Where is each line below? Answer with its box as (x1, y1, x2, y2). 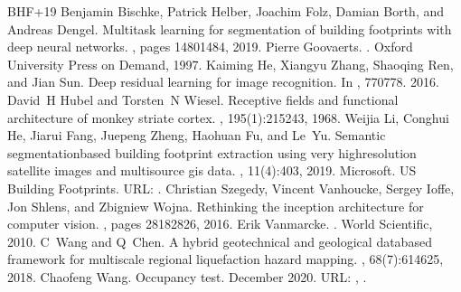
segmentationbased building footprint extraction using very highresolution (7, 143, 417, 162)
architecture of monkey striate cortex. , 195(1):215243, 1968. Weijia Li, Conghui (7, 108, 449, 127)
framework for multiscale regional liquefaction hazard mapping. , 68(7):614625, (7, 250, 444, 268)
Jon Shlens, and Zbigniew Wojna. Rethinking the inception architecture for (7, 196, 424, 215)
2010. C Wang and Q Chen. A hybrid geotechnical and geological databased (7, 231, 432, 250)
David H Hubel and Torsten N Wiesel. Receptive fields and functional (7, 89, 399, 108)
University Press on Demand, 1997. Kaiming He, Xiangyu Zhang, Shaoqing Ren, (7, 54, 454, 73)
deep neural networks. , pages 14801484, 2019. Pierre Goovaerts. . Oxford (7, 37, 413, 56)
